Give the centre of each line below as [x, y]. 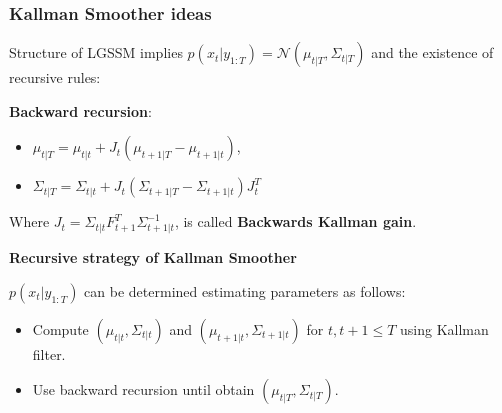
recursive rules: [55, 77]
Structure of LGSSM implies [96, 52]
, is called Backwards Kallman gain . [295, 221]
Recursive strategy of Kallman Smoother [153, 257]
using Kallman [444, 328]
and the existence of [432, 52]
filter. [49, 353]
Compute [60, 328]
